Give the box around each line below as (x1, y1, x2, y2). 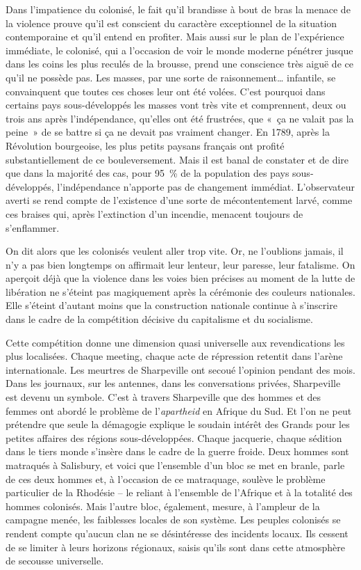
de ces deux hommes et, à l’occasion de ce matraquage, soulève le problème (6, 471, 326, 486)
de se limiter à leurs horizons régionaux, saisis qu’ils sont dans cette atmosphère (6, 539, 345, 554)
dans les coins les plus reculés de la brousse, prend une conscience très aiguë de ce (6, 56, 353, 71)
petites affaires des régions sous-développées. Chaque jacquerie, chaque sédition (6, 430, 342, 445)
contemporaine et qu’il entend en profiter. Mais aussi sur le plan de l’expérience (6, 29, 344, 44)
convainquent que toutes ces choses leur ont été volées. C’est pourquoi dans (6, 84, 326, 98)
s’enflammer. (6, 220, 60, 235)
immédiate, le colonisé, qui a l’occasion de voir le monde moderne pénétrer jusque (6, 42, 353, 57)
